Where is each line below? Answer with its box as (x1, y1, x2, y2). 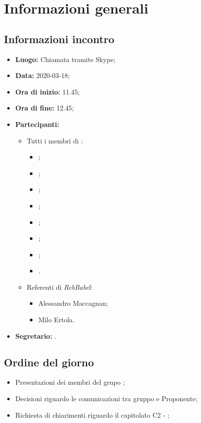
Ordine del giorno (4, 354, 94, 369)
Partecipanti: (15, 119, 59, 129)
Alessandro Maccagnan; (38, 298, 108, 308)
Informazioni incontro (4, 31, 115, 46)
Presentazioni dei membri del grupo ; (15, 377, 125, 387)
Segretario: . (15, 330, 57, 341)
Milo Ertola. (38, 314, 74, 325)
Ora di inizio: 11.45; (15, 86, 80, 96)
